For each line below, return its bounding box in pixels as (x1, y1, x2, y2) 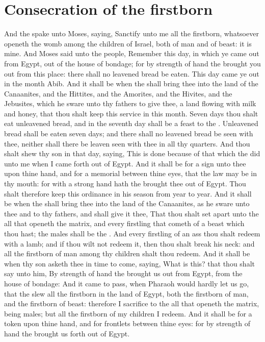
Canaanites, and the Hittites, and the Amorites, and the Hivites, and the (4, 88, 232, 99)
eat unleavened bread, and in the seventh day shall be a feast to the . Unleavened (4, 118, 258, 129)
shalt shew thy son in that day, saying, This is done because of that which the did (4, 148, 260, 159)
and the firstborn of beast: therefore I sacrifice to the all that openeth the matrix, (4, 298, 259, 309)
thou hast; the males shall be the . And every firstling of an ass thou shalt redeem (4, 228, 260, 238)
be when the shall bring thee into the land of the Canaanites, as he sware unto (4, 198, 250, 209)
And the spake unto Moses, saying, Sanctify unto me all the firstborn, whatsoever (4, 28, 259, 39)
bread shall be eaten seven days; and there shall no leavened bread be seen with (4, 128, 253, 139)
